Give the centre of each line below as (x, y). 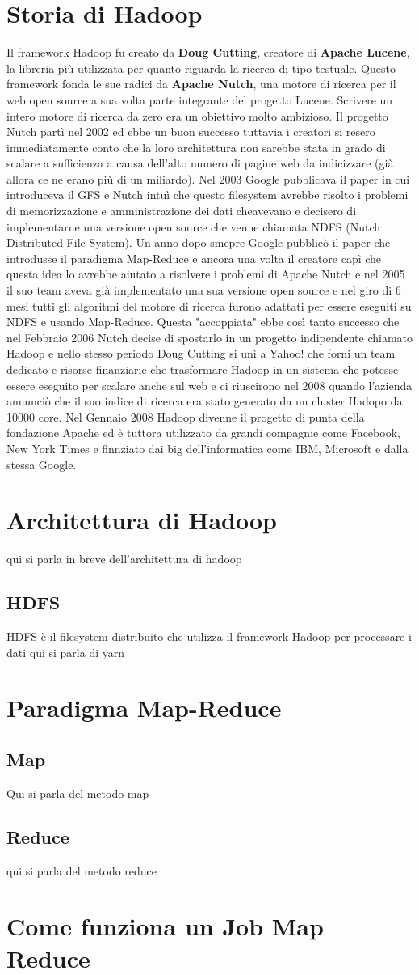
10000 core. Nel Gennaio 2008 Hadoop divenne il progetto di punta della (186, 416)
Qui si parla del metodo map (78, 793)
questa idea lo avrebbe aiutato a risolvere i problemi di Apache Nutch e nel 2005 (206, 274)
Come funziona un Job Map (165, 926)
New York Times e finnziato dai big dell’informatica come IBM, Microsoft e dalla (207, 448)
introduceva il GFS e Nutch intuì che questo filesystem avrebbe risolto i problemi (207, 195)
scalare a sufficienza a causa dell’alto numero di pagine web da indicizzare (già (200, 163)
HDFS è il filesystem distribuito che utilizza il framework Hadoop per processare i (209, 636)
